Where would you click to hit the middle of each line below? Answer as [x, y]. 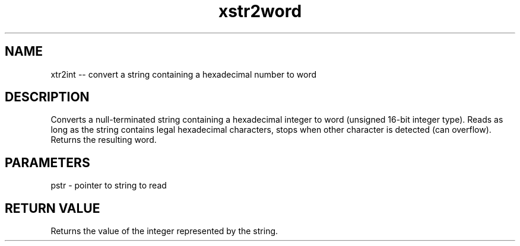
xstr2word [260, 11]
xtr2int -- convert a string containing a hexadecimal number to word [184, 74]
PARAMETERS [47, 162]
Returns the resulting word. [104, 140]
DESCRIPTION [47, 97]
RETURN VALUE [53, 208]
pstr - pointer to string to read [109, 186]
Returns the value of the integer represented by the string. [164, 231]
